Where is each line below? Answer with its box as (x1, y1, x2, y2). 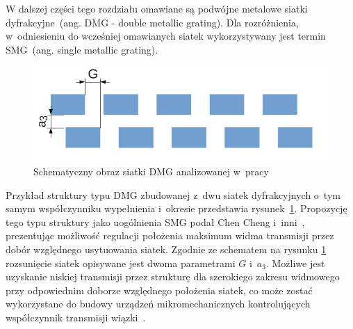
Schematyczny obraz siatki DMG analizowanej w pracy (33, 163, 269, 178)
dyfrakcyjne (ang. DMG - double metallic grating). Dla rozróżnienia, (6, 15, 299, 29)
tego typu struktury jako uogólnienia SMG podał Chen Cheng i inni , (6, 214, 305, 229)
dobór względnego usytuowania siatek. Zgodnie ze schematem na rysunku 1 (6, 241, 327, 256)
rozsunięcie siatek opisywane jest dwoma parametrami (6, 255, 236, 270)
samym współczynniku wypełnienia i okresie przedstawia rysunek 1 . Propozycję (6, 201, 347, 216)
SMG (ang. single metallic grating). (6, 42, 158, 56)
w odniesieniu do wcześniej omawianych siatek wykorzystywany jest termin (6, 29, 326, 43)
